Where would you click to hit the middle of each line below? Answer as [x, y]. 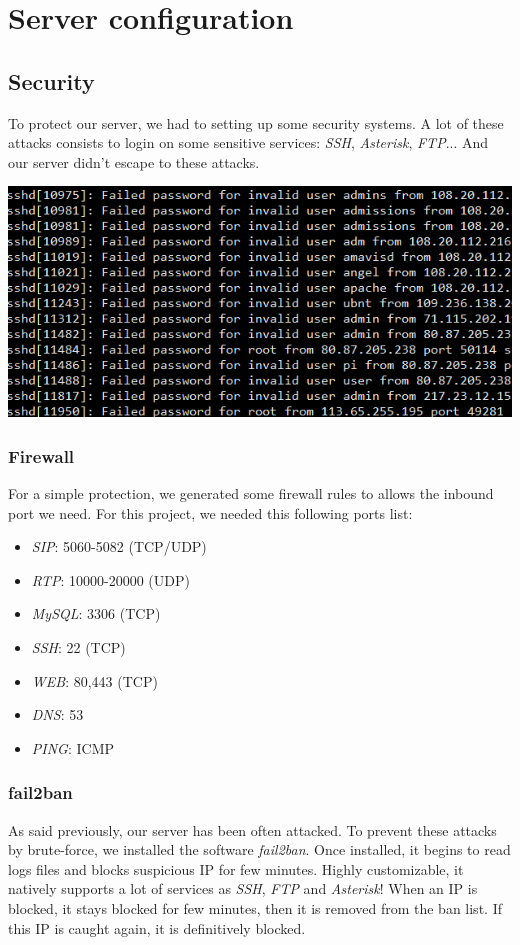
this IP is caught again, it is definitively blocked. [157, 927]
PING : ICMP [73, 747]
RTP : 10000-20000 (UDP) [110, 579]
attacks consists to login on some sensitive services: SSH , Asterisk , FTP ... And [248, 142]
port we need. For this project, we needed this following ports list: [210, 512]
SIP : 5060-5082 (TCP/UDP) [119, 546]
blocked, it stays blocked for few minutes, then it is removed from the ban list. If [255, 907]
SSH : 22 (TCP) [78, 647]
